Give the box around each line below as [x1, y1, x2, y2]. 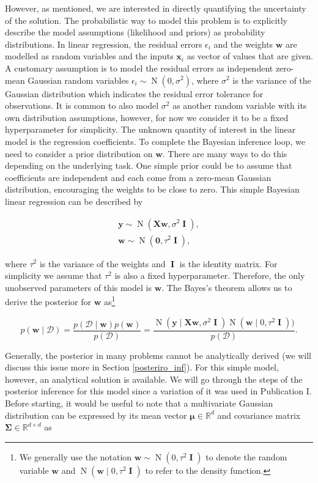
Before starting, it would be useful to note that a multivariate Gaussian [5, 397, 273, 409]
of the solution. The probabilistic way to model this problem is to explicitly [5, 13, 288, 26]
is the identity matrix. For [179, 257, 278, 270]
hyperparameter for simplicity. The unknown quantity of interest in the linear [5, 123, 296, 136]
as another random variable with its [172, 99, 307, 112]
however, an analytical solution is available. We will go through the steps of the [5, 372, 303, 385]
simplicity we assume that [5, 269, 102, 282]
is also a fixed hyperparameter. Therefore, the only [114, 269, 305, 282]
